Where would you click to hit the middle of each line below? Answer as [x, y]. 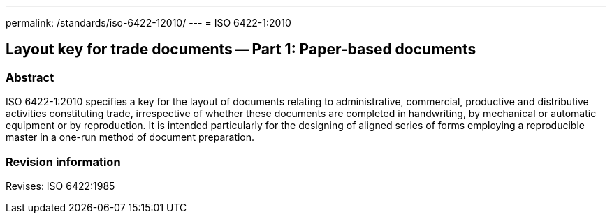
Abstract [30, 77]
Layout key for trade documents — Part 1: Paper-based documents [241, 50]
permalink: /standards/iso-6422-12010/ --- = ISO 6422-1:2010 [148, 23]
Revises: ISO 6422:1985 [60, 186]
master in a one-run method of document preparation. [130, 137]
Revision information [63, 161]
